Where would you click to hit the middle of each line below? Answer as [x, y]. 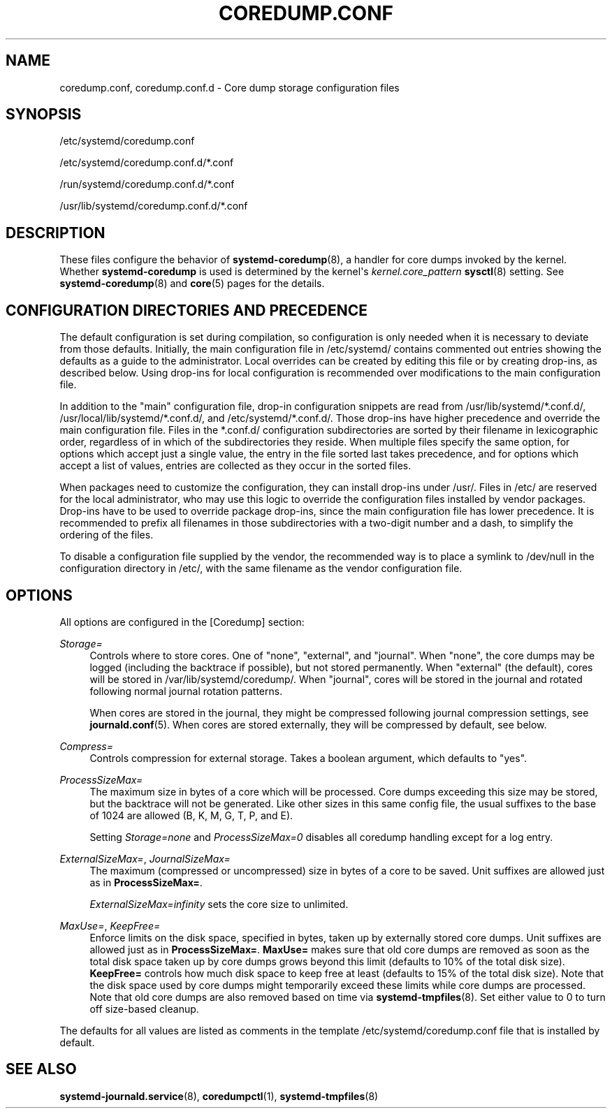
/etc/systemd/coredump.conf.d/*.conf [147, 163]
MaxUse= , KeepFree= [110, 925]
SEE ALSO [41, 1069]
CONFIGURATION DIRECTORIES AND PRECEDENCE [187, 310]
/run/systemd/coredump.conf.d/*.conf [147, 184]
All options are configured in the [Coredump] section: [182, 622]
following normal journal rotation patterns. [186, 691]
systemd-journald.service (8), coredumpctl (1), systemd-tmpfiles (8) [219, 1096]
